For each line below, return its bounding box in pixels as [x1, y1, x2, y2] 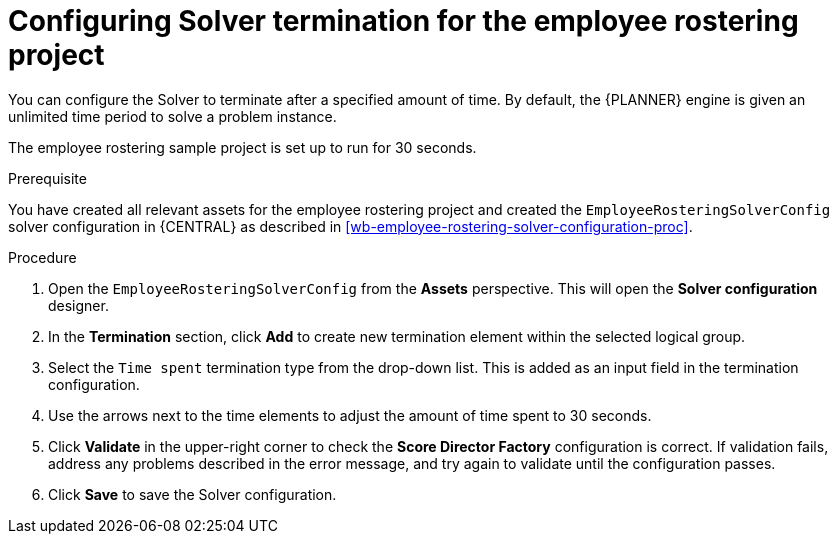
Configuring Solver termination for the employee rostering [8, 4, 799, 38]
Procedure [8, 248, 77, 266]
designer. [48, 296, 109, 314]
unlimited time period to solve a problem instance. [8, 107, 337, 125]
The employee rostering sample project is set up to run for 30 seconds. [8, 138, 477, 156]
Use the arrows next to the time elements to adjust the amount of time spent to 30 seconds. [48, 406, 652, 424]
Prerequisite [8, 169, 87, 187]
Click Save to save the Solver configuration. [48, 485, 337, 503]
